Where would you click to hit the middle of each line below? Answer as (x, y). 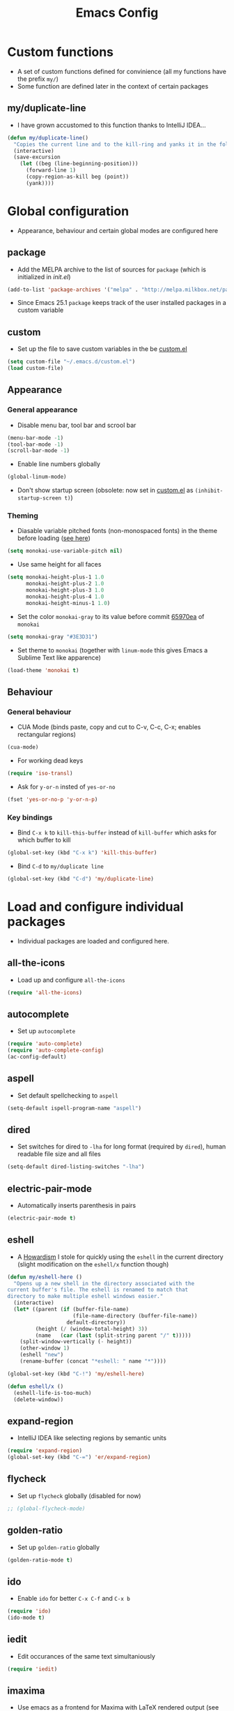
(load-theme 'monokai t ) (43, 670)
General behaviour (39, 712)
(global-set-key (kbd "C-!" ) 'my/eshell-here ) (76, 1374)
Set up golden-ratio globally (58, 1547)
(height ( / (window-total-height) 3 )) (92, 1329)
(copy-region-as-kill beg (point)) (77, 177)
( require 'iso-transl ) (40, 773)
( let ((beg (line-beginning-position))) (79, 164)
